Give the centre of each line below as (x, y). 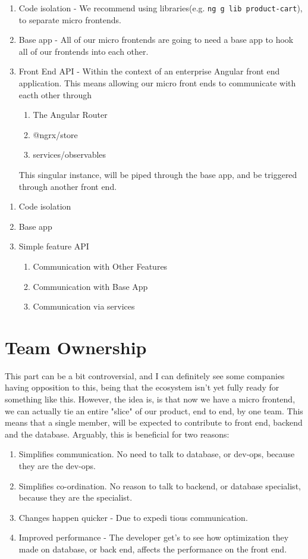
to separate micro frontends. (70, 19)
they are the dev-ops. (57, 466)
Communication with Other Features (100, 266)
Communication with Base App (90, 286)
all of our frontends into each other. (84, 51)
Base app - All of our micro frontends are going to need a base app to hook (156, 40)
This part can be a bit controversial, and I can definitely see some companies (145, 375)
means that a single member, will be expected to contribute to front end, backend (154, 422)
